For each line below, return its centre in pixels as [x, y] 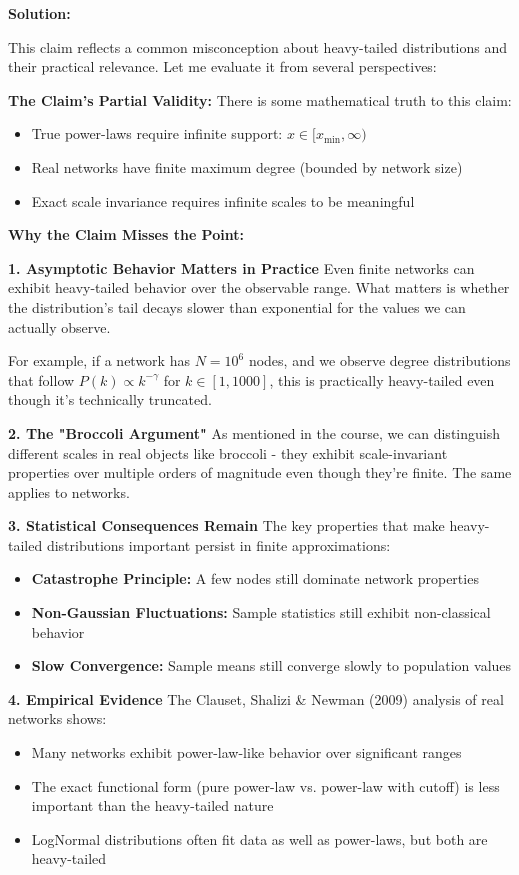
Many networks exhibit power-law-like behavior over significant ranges [246, 752]
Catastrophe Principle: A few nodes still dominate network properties [255, 578]
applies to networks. [69, 491]
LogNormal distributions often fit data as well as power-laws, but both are [259, 838]
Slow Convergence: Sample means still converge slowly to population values [271, 665]
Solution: [39, 13]
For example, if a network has [99, 360]
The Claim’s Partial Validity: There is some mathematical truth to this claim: [260, 99]
